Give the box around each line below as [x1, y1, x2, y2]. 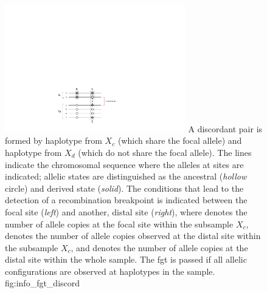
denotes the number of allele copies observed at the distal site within [5, 229, 261, 242]
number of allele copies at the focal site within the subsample [5, 217, 234, 230]
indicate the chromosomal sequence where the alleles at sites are [5, 158, 244, 170]
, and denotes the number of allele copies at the [71, 241, 248, 254]
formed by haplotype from [5, 134, 102, 147]
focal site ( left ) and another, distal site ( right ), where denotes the [5, 205, 248, 218]
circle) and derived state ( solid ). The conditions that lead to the [5, 181, 244, 194]
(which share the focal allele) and [117, 134, 242, 147]
